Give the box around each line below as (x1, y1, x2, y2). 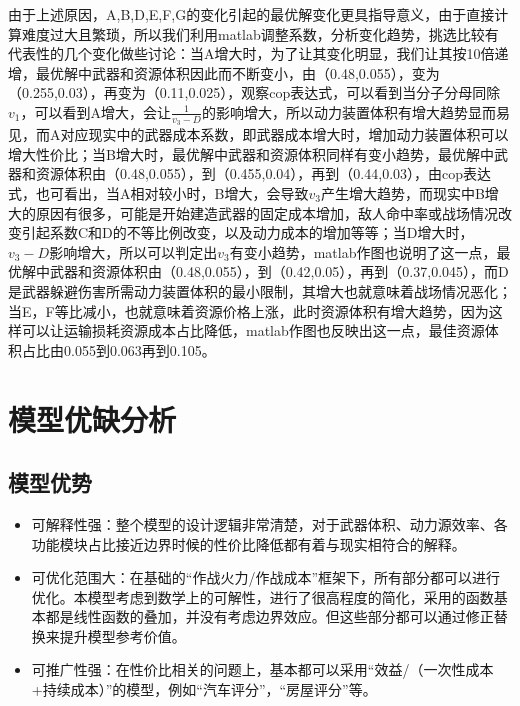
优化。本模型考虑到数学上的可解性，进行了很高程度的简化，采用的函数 (31, 586, 494, 607)
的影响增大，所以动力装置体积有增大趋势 (201, 101, 468, 122)
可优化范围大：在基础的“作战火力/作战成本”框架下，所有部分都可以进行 (31, 567, 501, 588)
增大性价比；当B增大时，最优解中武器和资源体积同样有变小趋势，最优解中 (8, 143, 494, 164)
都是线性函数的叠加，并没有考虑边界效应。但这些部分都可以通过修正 (45, 606, 494, 627)
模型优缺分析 (8, 398, 177, 439)
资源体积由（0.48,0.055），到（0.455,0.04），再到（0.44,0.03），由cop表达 (35, 163, 492, 184)
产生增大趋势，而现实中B (320, 182, 485, 203)
